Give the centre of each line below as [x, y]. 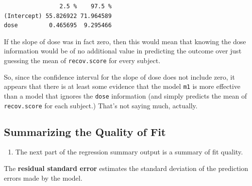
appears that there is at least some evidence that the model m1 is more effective [122, 86]
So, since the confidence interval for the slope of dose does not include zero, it [119, 76]
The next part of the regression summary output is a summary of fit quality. [129, 152]
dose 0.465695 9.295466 [58, 25]
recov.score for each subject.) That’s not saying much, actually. [101, 105]
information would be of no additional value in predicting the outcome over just [123, 51]
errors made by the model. [43, 178]
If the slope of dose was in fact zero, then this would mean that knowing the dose [125, 41]
